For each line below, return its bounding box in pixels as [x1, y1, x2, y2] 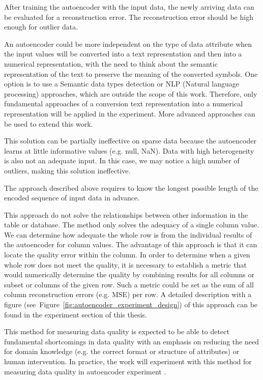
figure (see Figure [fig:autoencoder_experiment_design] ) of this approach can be [4, 299, 258, 310]
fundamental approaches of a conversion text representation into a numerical [4, 98, 243, 109]
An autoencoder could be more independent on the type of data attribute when [4, 38, 252, 49]
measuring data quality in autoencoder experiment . [4, 366, 166, 376]
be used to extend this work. [4, 118, 93, 129]
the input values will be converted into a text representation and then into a [4, 48, 242, 59]
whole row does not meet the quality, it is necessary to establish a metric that [4, 259, 247, 270]
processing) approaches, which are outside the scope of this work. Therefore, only [4, 88, 257, 99]
